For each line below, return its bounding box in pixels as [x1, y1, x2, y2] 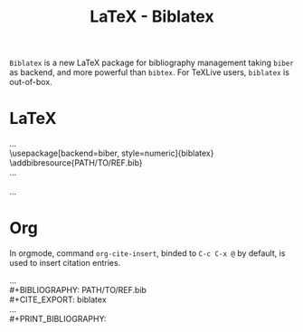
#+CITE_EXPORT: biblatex [9, 294, 107, 305]
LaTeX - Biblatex [90, 6, 214, 27]
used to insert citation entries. [9, 258, 121, 269]
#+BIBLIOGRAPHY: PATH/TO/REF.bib [9, 285, 147, 296]
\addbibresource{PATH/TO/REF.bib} [9, 157, 143, 168]
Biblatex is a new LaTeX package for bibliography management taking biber [9, 57, 294, 69]
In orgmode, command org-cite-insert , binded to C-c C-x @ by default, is [9, 248, 286, 259]
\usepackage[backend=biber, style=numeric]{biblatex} [9, 147, 214, 159]
